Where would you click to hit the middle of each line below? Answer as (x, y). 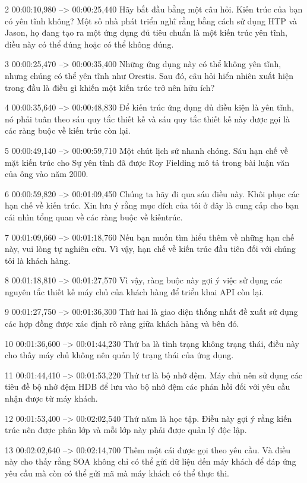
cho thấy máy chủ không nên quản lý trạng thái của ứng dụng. (119, 355)
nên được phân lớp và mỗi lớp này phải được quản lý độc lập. (134, 430)
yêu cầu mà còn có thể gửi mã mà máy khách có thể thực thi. (117, 473)
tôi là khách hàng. (38, 260)
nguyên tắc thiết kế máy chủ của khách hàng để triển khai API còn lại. (134, 291)
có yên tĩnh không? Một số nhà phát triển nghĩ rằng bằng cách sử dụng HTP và (151, 20)
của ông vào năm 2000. (47, 174)
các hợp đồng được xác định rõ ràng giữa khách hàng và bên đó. (122, 323)
